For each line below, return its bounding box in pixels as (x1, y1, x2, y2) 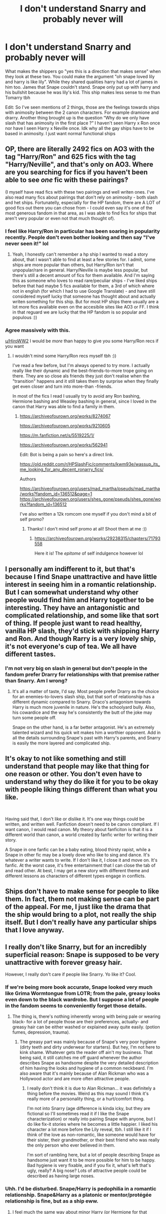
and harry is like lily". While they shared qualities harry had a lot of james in (5, 79, 158, 85)
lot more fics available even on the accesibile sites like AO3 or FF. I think (12, 304, 160, 310)
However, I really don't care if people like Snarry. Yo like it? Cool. (5, 971, 137, 977)
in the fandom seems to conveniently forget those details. (5, 1002, 147, 1009)
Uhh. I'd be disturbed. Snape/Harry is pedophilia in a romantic (5, 1185, 157, 1192)
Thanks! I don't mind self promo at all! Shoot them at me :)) (27, 526, 147, 532)
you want (5, 343, 24, 349)
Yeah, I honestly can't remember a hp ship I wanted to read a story (12, 251, 148, 258)
